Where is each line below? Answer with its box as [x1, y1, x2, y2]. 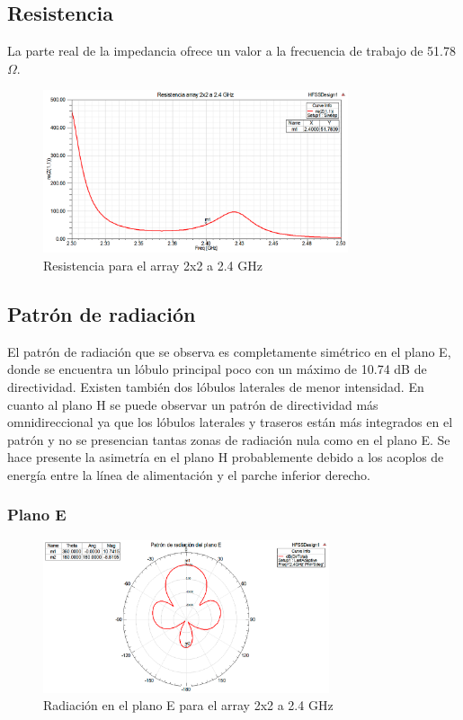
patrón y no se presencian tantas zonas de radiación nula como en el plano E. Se [7, 430, 450, 449]
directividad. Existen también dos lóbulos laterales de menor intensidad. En [7, 378, 424, 396]
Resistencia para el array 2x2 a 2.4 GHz [43, 256, 263, 275]
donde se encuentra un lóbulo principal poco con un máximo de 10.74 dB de [7, 360, 427, 378]
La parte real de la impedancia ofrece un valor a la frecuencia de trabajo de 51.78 [7, 41, 456, 60]
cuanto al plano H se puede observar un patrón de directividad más [7, 395, 378, 413]
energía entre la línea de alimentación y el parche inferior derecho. [7, 465, 370, 484]
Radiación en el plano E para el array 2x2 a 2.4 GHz [43, 696, 334, 715]
